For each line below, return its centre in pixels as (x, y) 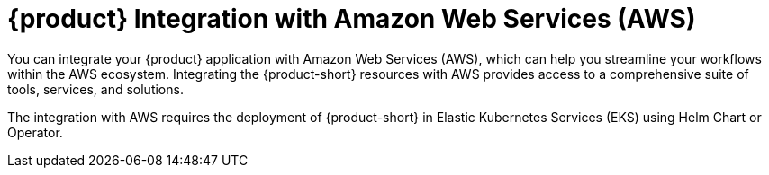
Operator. (35, 132)
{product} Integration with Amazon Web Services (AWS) (352, 19)
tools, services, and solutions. (95, 89)
